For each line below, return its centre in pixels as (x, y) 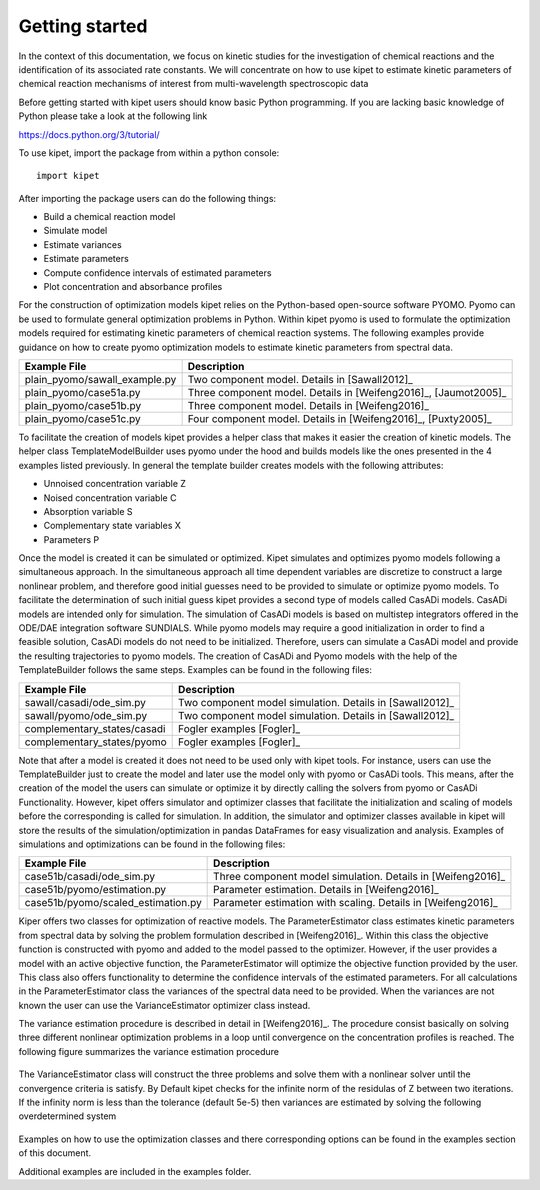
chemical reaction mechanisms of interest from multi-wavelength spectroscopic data (193, 84)
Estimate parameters (86, 259)
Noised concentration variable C (110, 497)
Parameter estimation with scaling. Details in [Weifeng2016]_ (356, 903)
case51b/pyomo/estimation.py (95, 890)
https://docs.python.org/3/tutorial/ (89, 134)
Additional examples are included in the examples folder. (135, 1171)
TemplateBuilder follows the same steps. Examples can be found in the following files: (195, 670)
